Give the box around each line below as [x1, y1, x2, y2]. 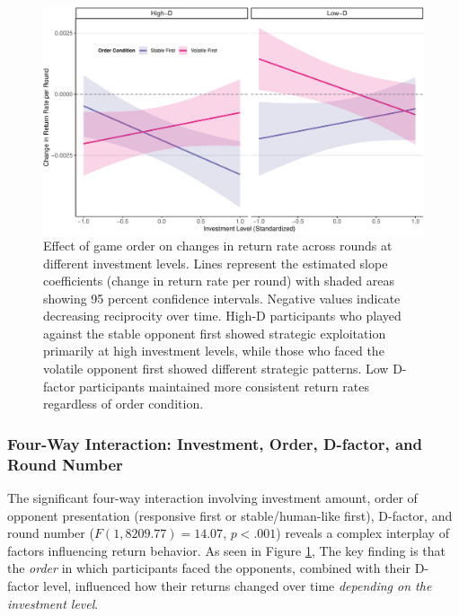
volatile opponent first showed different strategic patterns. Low [43, 359, 389, 378]
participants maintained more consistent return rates [79, 376, 369, 395]
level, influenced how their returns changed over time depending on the [43, 576, 432, 594]
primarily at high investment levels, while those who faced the [43, 341, 384, 360]
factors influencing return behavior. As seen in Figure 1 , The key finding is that [7, 541, 446, 559]
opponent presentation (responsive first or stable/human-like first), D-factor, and [7, 506, 453, 524]
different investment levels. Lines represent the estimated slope [43, 253, 388, 272]
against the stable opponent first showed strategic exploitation [43, 323, 386, 342]
